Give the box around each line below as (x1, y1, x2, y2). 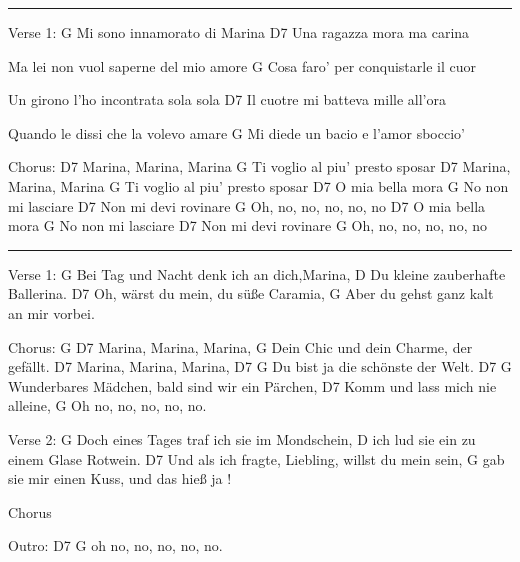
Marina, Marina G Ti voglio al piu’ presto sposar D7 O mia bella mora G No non (8, 175, 509, 196)
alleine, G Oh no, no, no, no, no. (8, 395, 207, 416)
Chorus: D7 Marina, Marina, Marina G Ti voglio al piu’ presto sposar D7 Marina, (8, 156, 511, 177)
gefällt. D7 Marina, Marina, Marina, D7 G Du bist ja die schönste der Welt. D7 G (8, 356, 512, 377)
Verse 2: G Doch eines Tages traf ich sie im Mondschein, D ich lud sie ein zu (8, 428, 476, 449)
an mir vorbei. (8, 302, 95, 323)
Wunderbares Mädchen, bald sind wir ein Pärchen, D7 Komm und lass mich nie (8, 375, 497, 396)
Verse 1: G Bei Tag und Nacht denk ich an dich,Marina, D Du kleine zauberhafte (8, 263, 506, 284)
